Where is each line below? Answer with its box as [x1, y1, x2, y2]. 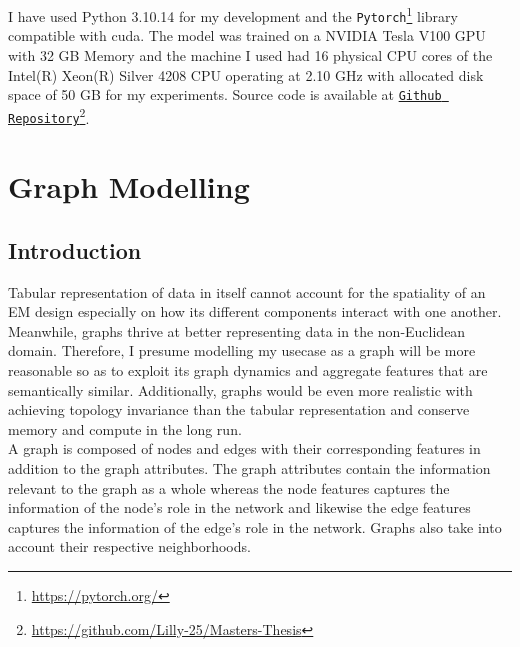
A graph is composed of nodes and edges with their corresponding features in [8, 438, 481, 459]
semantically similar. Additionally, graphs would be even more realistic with [8, 379, 473, 400]
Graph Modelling [8, 166, 250, 207]
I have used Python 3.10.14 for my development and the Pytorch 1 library [8, 3, 458, 26]
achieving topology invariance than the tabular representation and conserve [8, 399, 470, 420]
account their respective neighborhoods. [8, 536, 251, 557]
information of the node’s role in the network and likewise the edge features [8, 497, 471, 518]
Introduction [8, 234, 142, 265]
